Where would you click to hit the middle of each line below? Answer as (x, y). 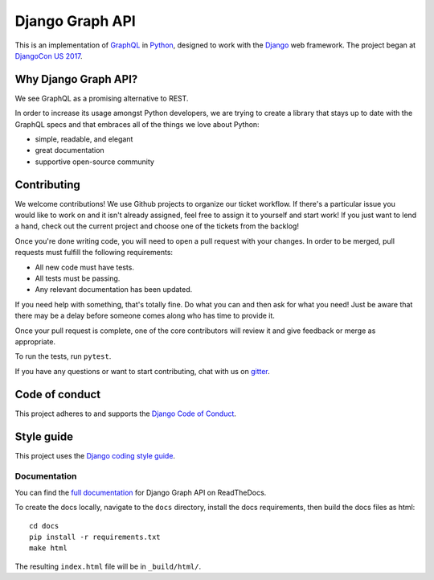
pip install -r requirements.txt (95, 537)
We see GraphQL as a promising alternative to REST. (102, 98)
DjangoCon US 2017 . (49, 56)
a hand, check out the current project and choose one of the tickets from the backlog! (157, 226)
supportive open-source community (94, 162)
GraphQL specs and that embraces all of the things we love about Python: (137, 124)
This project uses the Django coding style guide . (95, 455)
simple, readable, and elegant (84, 139)
